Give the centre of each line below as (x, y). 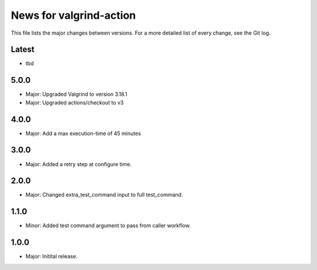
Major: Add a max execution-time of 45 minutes (83, 133)
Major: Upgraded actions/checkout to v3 (75, 102)
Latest (23, 50)
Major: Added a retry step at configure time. (79, 164)
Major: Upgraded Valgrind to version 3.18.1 (76, 95)
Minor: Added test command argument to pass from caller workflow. (108, 225)
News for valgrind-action (73, 15)
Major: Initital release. (52, 256)
